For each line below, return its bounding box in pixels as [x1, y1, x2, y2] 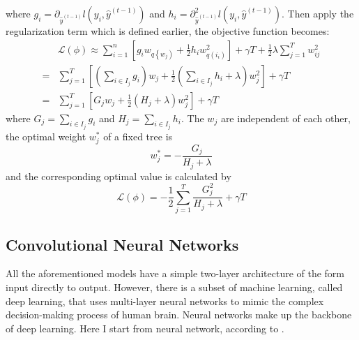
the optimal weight [6, 129, 86, 144]
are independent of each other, [220, 110, 351, 125]
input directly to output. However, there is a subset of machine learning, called [6, 279, 343, 294]
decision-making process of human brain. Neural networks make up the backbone [6, 307, 352, 322]
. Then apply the [282, 6, 354, 20]
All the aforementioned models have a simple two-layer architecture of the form [6, 266, 345, 281]
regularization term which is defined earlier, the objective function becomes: [6, 24, 330, 38]
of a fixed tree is [103, 129, 173, 144]
